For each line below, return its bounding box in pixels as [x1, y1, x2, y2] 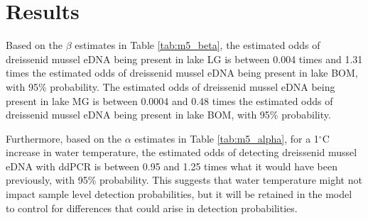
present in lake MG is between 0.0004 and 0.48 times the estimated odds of [6, 93, 333, 108]
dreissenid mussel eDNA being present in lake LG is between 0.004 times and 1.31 [6, 51, 363, 66]
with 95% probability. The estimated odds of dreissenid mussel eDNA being [6, 79, 335, 94]
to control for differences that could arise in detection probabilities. [6, 200, 298, 215]
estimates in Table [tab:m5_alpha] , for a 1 [134, 131, 319, 145]
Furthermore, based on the [6, 131, 121, 145]
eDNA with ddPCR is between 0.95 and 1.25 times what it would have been [6, 158, 337, 173]
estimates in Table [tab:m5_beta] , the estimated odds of [75, 38, 320, 53]
